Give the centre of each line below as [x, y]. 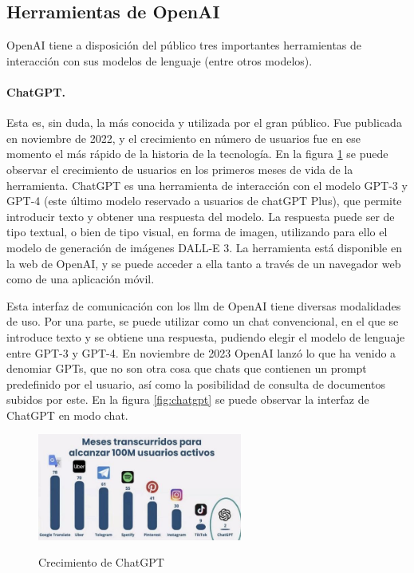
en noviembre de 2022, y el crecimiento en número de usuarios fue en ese [184, 138]
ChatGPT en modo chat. [67, 415]
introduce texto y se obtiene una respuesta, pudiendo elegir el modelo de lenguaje [206, 336]
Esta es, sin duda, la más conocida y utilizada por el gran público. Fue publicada [204, 123]
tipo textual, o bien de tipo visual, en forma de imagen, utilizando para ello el [197, 232]
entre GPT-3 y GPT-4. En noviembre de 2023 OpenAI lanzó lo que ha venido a [201, 352]
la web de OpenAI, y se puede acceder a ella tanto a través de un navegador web [204, 263]
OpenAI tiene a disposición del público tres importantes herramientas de [184, 45]
